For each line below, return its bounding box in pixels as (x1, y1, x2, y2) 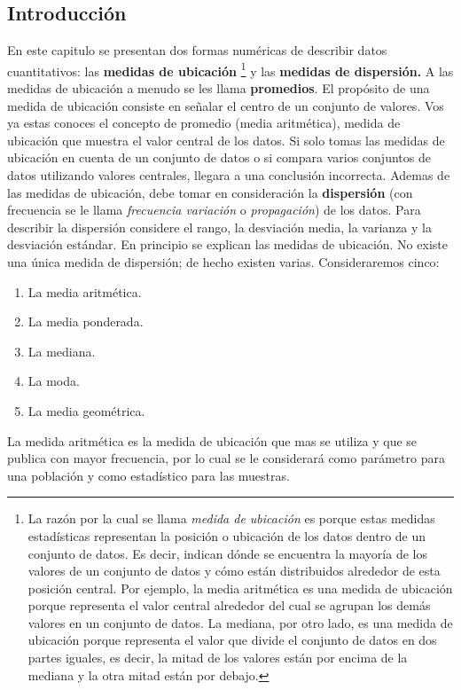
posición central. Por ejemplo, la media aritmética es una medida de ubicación (27, 578, 453, 597)
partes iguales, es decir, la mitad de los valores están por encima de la (27, 648, 408, 667)
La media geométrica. (27, 401, 145, 419)
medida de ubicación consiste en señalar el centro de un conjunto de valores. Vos (7, 96, 444, 114)
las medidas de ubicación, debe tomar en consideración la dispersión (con (7, 183, 413, 201)
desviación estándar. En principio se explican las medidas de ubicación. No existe (7, 235, 448, 254)
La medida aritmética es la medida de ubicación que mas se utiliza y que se (7, 431, 418, 450)
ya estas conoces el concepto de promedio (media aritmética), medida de (7, 114, 401, 132)
